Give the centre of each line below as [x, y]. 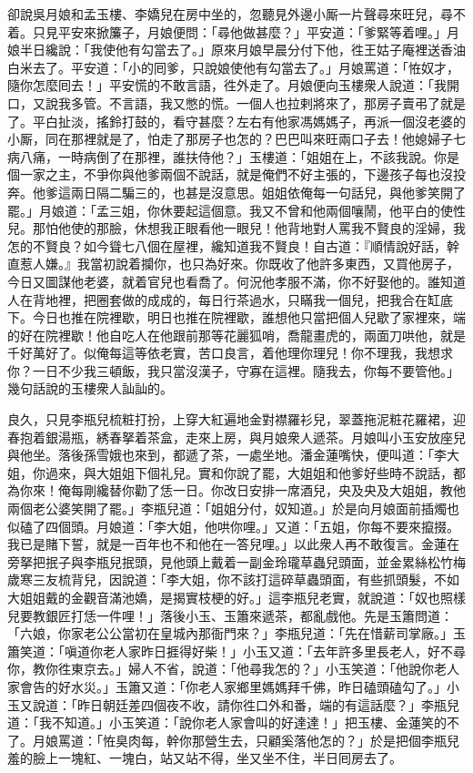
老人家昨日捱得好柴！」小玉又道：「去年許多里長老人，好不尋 [284, 651]
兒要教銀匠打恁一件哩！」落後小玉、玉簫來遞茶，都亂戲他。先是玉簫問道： [230, 615]
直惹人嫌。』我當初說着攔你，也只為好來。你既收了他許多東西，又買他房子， [233, 264]
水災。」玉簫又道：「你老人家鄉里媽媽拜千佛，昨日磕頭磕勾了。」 [258, 686]
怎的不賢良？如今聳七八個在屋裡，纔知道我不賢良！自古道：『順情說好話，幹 [233, 245]
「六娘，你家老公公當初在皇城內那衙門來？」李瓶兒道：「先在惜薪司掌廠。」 [230, 633]
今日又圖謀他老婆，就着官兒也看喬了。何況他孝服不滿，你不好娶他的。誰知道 [236, 281]
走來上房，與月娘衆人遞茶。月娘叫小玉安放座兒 [325, 437]
